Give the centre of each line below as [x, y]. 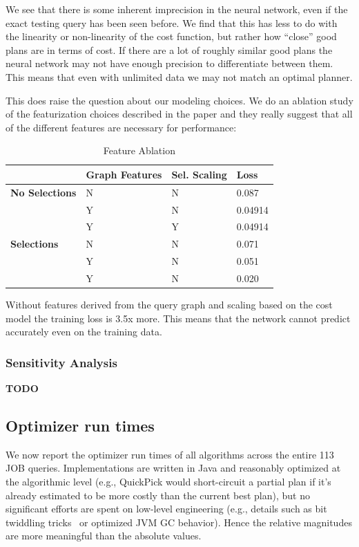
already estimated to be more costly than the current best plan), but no [158, 495]
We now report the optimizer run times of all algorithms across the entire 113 [170, 454]
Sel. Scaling [199, 174]
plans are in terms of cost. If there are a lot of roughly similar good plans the [169, 49]
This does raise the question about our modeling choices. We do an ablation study [179, 100]
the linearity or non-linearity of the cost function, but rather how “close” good [171, 36]
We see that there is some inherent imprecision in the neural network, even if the [177, 9]
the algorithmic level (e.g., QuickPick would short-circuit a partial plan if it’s [168, 482]
